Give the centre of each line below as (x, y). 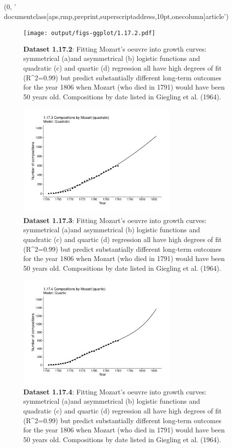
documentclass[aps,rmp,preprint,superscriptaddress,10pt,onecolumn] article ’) (116, 16)
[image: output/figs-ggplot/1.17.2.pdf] (90, 33)
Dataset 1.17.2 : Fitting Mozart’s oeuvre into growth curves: (115, 48)
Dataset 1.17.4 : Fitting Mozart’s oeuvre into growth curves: (115, 391)
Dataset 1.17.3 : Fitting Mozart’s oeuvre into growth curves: (115, 220)
